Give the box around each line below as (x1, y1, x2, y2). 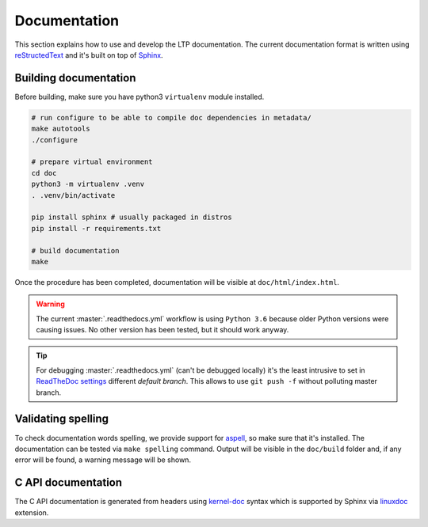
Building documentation (14, 71, 136, 85)
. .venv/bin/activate (31, 191, 116, 199)
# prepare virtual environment (31, 157, 154, 166)
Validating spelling (14, 412, 109, 426)
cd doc (31, 169, 57, 177)
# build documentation (31, 246, 120, 255)
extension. (14, 507, 49, 518)
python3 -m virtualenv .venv (31, 180, 145, 189)
